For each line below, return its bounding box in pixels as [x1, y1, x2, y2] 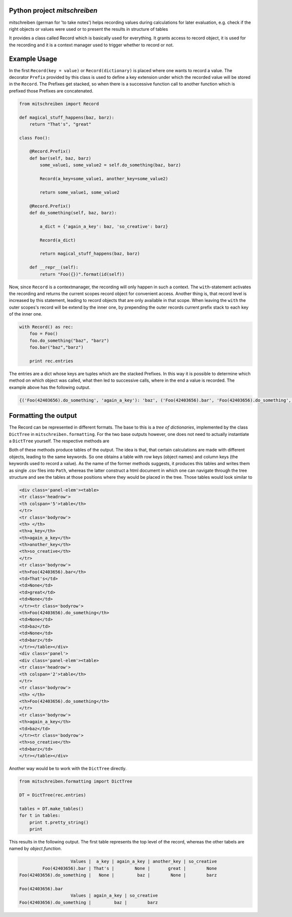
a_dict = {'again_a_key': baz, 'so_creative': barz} [39, 224, 168, 229]
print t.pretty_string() [29, 820, 89, 825]
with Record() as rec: [19, 324, 73, 330]
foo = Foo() [29, 331, 58, 337]
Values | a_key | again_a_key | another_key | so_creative [71, 859, 217, 864]
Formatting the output [9, 412, 77, 420]
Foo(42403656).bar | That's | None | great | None [42, 865, 217, 871]
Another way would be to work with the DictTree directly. [9, 766, 127, 771]
